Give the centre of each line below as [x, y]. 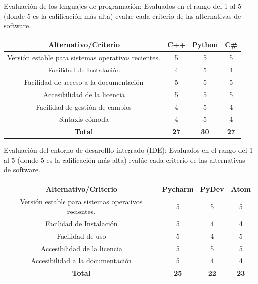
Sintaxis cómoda [84, 119]
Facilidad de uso [81, 236]
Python [205, 44]
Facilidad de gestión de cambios [84, 106]
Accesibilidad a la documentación [81, 260]
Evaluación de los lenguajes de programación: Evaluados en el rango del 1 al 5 [123, 6]
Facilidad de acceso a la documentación [84, 82]
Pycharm [178, 188]
